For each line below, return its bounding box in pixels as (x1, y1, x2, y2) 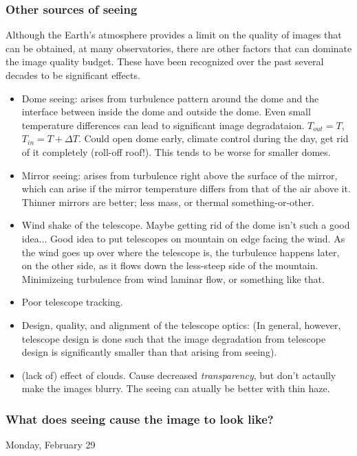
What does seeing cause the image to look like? (6, 410, 274, 427)
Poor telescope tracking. (21, 295, 123, 309)
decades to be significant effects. (6, 68, 140, 82)
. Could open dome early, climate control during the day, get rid (78, 131, 349, 146)
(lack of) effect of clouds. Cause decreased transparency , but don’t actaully (21, 367, 336, 382)
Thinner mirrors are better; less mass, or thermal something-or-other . (21, 194, 314, 209)
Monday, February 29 (6, 437, 96, 452)
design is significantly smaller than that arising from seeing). (21, 345, 277, 359)
